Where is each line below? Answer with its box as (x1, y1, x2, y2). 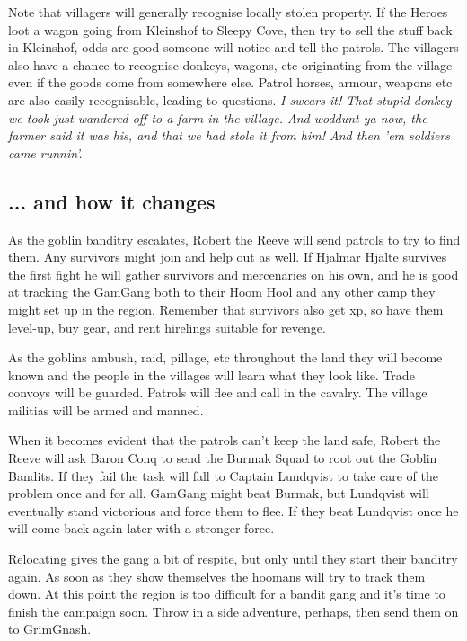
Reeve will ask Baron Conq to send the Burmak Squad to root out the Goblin (8, 449, 437, 467)
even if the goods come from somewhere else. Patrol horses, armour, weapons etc (8, 73, 453, 92)
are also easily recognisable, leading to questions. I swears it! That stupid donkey (8, 90, 452, 109)
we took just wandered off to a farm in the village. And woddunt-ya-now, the (8, 108, 427, 127)
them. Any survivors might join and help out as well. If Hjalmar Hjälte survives (8, 247, 447, 266)
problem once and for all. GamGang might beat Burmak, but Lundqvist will (8, 484, 429, 503)
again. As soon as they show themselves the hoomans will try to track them (8, 566, 426, 585)
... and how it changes (8, 187, 216, 215)
